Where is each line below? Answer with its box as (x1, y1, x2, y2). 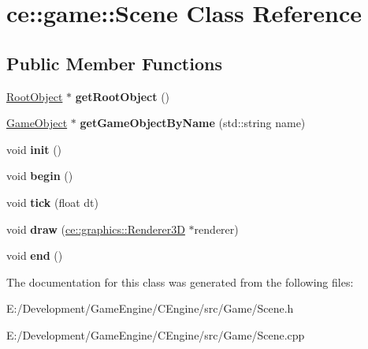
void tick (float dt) (6, 193, 99, 210)
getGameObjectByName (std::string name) (80, 114, 306, 131)
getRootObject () (75, 88, 170, 104)
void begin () (6, 167, 73, 184)
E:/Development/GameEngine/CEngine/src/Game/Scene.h (6, 300, 294, 317)
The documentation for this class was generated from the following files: (6, 273, 354, 290)
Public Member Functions (6, 51, 222, 75)
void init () (6, 141, 62, 157)
